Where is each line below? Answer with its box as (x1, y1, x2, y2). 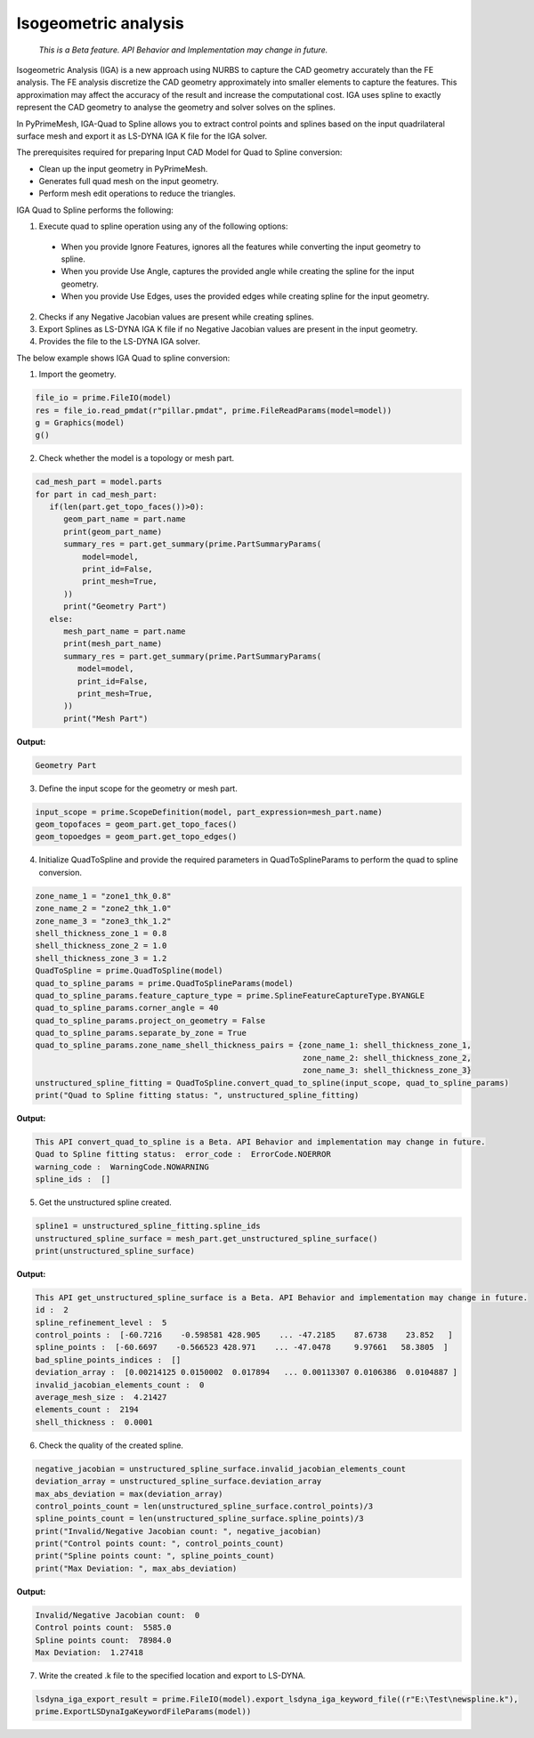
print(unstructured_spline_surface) (35, 1246, 196, 1256)
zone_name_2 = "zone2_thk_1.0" (35, 903, 173, 914)
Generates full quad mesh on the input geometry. (38, 176, 220, 187)
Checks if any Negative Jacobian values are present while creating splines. (38, 311, 315, 322)
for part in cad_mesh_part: (35, 489, 158, 499)
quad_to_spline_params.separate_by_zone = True (35, 1028, 247, 1039)
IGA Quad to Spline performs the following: (16, 205, 174, 215)
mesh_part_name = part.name (63, 626, 186, 636)
